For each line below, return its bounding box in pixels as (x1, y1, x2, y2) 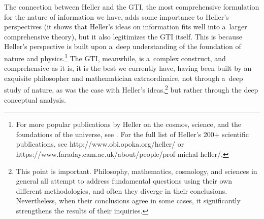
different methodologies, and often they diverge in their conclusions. (16, 185, 227, 196)
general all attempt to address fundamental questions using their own (16, 176, 232, 186)
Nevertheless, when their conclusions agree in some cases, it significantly (16, 195, 241, 206)
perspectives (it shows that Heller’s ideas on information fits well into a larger (4, 21, 247, 32)
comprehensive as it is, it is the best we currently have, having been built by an (4, 63, 252, 73)
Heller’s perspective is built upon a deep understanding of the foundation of (4, 41, 241, 52)
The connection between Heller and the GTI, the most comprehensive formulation (4, 2, 259, 12)
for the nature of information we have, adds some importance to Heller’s (4, 11, 229, 22)
